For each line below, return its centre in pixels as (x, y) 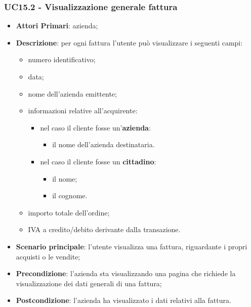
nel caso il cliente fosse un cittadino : (98, 161)
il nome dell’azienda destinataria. (103, 144)
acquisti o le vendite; (48, 256)
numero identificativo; (62, 59)
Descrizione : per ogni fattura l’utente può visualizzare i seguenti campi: (129, 42)
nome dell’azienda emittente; (72, 93)
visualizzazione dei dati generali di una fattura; (89, 283)
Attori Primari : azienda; (57, 26)
